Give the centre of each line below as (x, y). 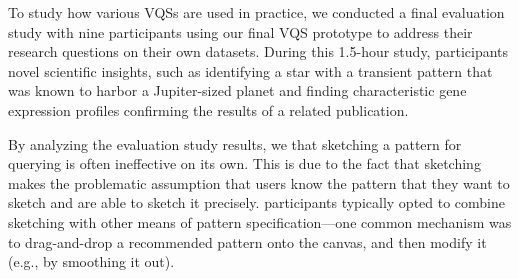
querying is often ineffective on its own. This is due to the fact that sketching (244, 163)
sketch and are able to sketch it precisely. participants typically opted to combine (257, 202)
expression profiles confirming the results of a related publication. (208, 109)
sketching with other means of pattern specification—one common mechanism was (260, 221)
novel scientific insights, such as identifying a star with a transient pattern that (250, 70)
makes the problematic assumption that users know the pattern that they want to (259, 182)
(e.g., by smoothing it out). (91, 261)
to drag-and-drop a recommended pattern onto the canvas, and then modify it (247, 241)
